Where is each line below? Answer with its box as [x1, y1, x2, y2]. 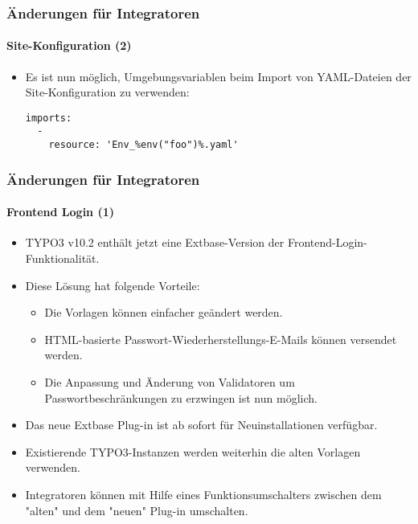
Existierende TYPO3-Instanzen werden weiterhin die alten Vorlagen [25, 443, 361, 460]
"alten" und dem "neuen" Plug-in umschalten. [25, 501, 248, 518]
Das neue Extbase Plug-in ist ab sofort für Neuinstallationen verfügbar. [25, 416, 378, 433]
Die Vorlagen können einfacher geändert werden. [44, 304, 283, 321]
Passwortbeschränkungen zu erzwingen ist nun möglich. [44, 389, 318, 406]
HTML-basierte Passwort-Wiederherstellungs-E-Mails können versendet [44, 330, 397, 347]
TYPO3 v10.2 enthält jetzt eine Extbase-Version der [25, 234, 285, 251]
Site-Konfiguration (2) [6, 37, 132, 54]
